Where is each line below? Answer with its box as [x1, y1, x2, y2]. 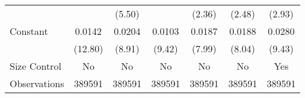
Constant [10, 24, 48, 38]
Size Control [10, 59, 61, 73]
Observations [10, 76, 64, 90]
